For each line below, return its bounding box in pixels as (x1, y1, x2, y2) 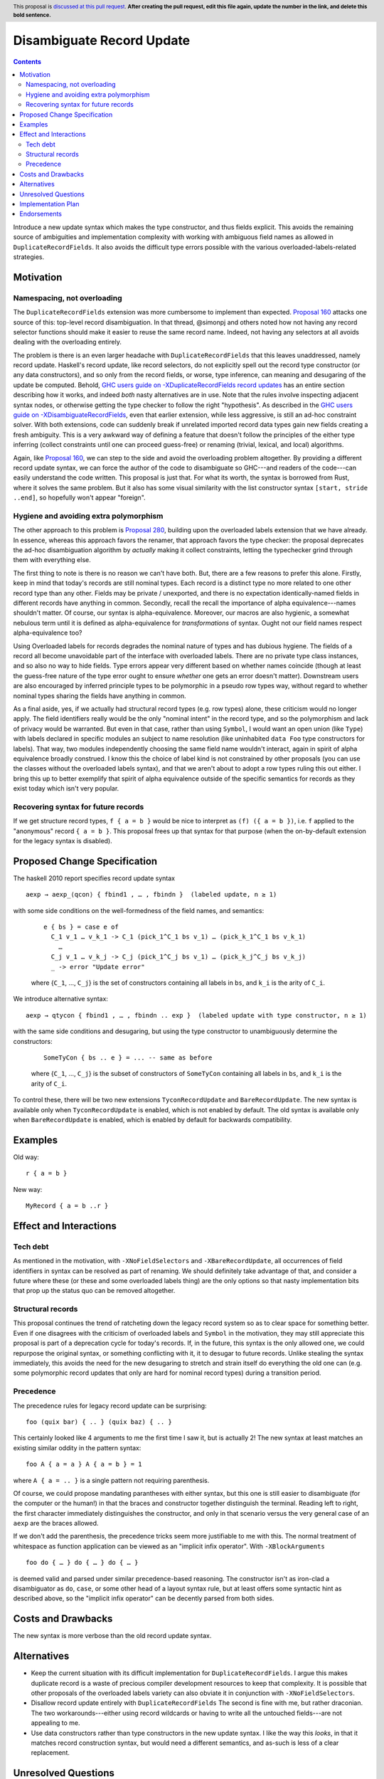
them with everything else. (13, 556, 92, 564)
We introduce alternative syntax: (13, 995, 108, 1003)
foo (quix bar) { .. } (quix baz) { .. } (26, 1418, 172, 1426)
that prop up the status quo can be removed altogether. (13, 1287, 176, 1295)
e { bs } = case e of (43, 923, 119, 931)
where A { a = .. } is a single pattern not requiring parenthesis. (13, 1476, 210, 1484)
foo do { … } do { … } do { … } (26, 1558, 139, 1567)
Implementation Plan (19, 200, 80, 208)
